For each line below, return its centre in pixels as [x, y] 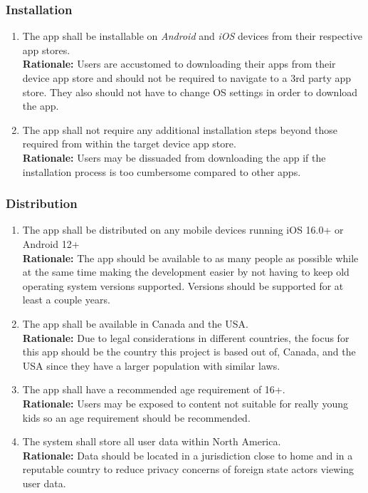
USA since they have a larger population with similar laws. [151, 365]
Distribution [42, 203]
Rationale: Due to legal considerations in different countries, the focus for [186, 337]
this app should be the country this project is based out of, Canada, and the [189, 352]
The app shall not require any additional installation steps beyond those [180, 129]
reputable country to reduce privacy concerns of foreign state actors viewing [188, 469]
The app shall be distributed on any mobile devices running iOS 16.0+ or [183, 230]
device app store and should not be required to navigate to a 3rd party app [187, 78]
